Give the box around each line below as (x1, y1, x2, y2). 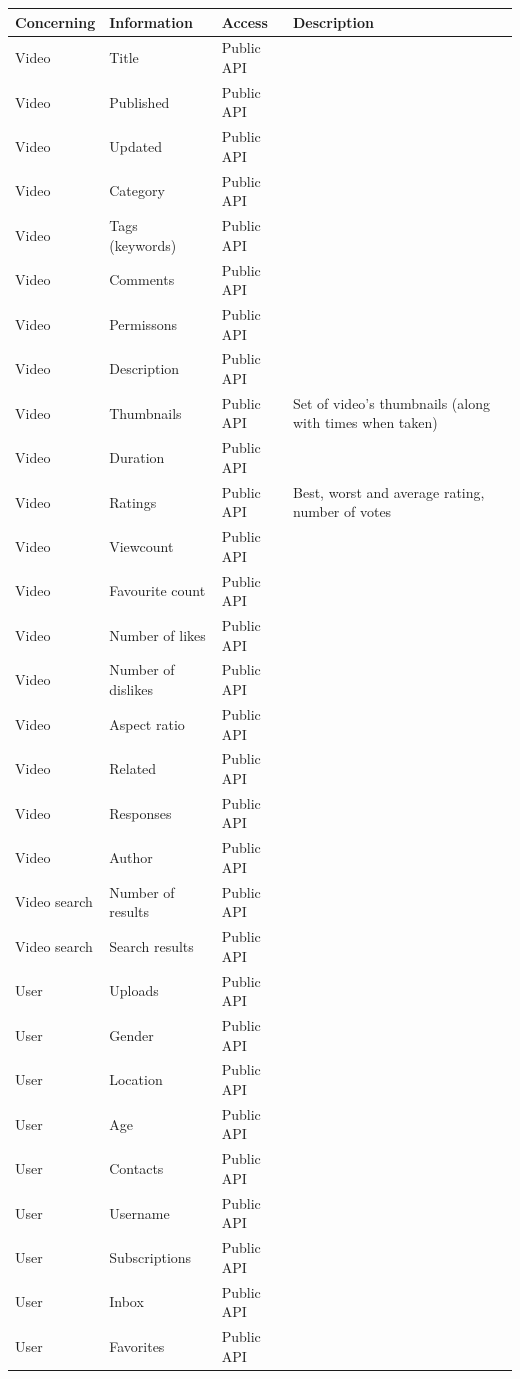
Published (109, 91, 170, 112)
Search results (109, 935, 194, 956)
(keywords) (109, 234, 177, 255)
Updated (109, 136, 163, 157)
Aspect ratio (109, 713, 185, 734)
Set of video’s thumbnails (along (293, 392, 490, 413)
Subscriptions (109, 1246, 192, 1267)
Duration (109, 447, 165, 468)
